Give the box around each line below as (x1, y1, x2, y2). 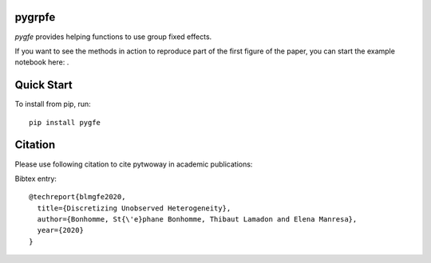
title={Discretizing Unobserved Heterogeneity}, (37, 203, 231, 213)
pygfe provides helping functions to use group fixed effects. (14, 32, 212, 41)
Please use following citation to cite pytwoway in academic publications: (14, 159, 253, 169)
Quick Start (14, 78, 73, 92)
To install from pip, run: (14, 100, 91, 109)
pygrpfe (14, 10, 56, 24)
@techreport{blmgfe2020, (29, 192, 126, 202)
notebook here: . (14, 57, 69, 67)
